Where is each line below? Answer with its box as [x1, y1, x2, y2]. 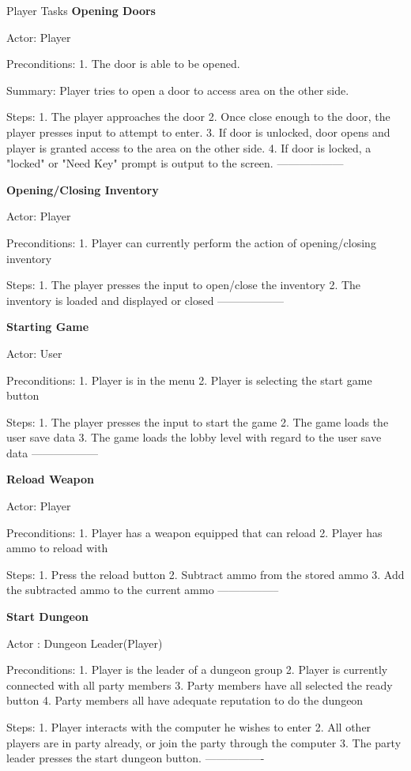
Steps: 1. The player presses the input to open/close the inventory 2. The [6, 276, 361, 293]
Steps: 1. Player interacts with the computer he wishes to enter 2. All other [6, 719, 371, 735]
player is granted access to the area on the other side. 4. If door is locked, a [6, 139, 371, 156]
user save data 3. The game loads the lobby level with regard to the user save [6, 429, 382, 446]
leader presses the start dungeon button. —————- [6, 750, 265, 766]
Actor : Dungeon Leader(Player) [6, 634, 163, 651]
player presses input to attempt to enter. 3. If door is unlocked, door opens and [6, 123, 390, 140]
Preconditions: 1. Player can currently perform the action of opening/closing [6, 234, 376, 250]
